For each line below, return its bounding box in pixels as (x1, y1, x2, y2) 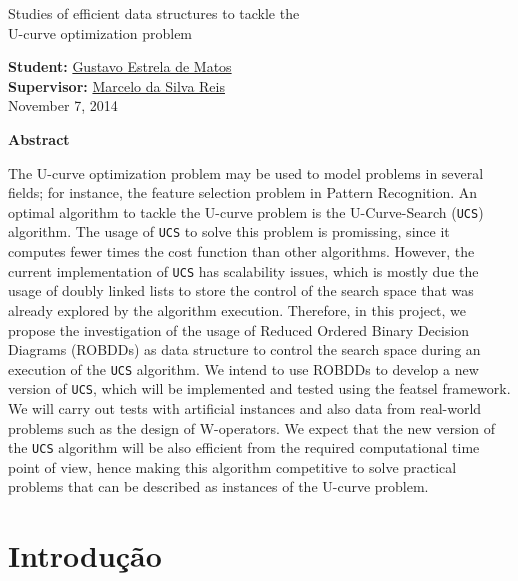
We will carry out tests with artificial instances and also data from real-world (8, 398, 482, 418)
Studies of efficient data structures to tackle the (8, 3, 300, 23)
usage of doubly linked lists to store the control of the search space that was (8, 280, 474, 301)
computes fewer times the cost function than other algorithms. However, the (8, 241, 475, 262)
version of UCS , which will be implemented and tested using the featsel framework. (8, 378, 511, 399)
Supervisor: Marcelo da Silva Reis (8, 75, 225, 96)
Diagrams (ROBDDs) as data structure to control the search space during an (8, 339, 481, 360)
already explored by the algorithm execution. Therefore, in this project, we (8, 299, 467, 320)
